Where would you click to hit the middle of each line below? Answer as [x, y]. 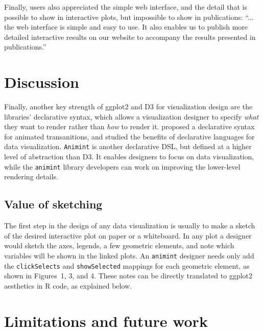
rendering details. [31, 176]
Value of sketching [53, 204]
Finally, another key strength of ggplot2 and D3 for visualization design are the [128, 107]
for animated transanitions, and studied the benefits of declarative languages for [129, 136]
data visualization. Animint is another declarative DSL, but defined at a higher [128, 146]
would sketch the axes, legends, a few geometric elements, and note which [119, 245]
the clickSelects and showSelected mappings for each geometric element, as [127, 265]
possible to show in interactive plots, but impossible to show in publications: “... [129, 17]
